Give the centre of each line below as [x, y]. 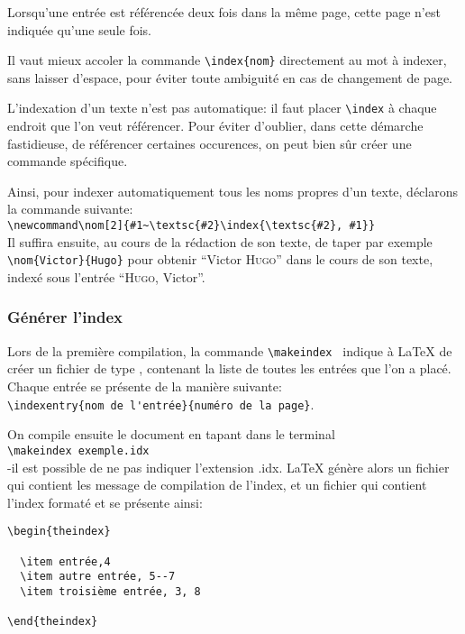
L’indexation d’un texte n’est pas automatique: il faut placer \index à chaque [222, 108]
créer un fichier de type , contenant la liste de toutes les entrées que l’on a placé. [229, 368]
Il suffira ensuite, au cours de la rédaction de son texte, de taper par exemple [220, 241]
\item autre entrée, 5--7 [98, 577]
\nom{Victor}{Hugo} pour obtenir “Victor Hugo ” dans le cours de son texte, [220, 259]
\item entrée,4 [65, 561]
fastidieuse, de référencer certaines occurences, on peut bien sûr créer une [210, 143]
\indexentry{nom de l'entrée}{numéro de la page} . [161, 404]
